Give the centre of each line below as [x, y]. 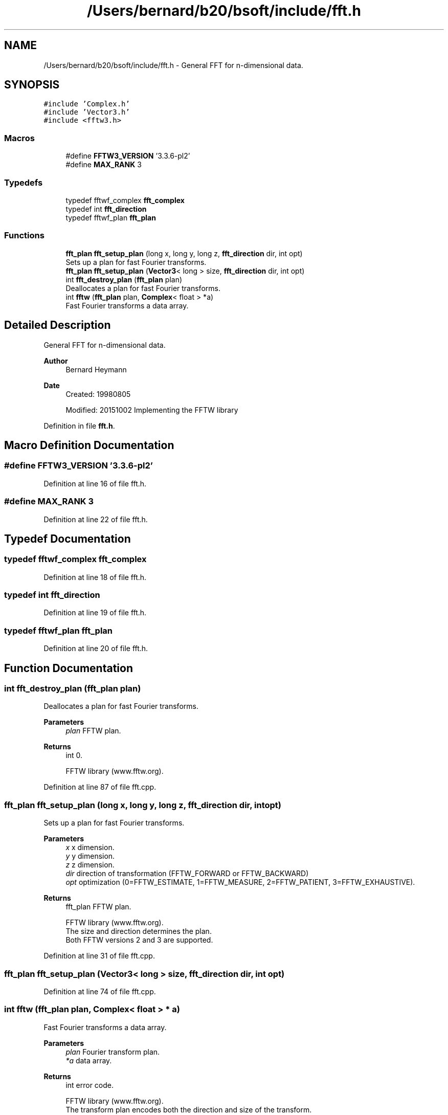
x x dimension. [90, 848]
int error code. [90, 1085]
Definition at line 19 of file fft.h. [95, 613]
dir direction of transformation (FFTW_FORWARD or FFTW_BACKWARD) [187, 874]
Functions [24, 236]
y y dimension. [90, 856]
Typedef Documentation [68, 539]
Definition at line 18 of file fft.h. [95, 577]
